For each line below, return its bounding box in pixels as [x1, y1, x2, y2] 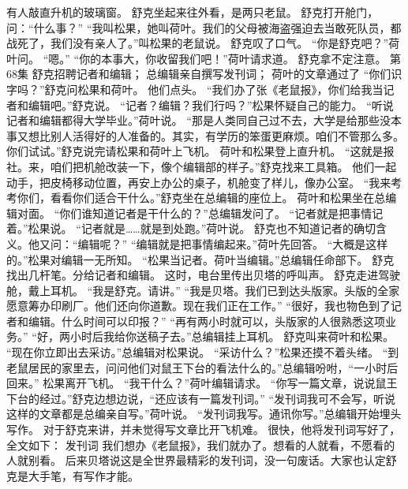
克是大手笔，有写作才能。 [6, 467, 139, 483]
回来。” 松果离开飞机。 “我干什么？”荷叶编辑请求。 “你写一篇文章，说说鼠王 [6, 375, 398, 391]
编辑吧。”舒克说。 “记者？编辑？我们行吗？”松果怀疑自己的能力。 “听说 [28, 96, 394, 113]
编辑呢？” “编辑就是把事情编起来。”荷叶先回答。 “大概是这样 [77, 235, 388, 252]
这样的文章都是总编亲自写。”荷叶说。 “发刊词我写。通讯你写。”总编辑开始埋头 [6, 405, 402, 422]
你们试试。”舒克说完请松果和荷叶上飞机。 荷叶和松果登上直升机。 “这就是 [6, 143, 384, 159]
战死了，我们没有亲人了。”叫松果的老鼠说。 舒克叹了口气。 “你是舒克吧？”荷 [6, 35, 400, 51]
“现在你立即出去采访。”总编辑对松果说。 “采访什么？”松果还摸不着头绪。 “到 [6, 344, 399, 360]
